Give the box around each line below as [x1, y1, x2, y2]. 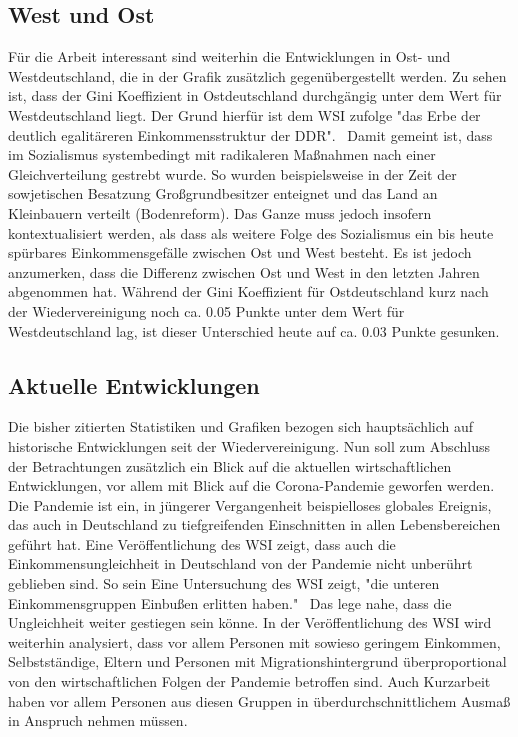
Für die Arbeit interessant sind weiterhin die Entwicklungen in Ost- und [8, 46, 451, 67]
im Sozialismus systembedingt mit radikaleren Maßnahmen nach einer [8, 144, 436, 165]
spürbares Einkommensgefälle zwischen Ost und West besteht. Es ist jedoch [8, 242, 472, 263]
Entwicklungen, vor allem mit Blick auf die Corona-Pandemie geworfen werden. [8, 475, 495, 496]
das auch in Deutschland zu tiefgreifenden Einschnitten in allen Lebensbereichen [8, 514, 501, 535]
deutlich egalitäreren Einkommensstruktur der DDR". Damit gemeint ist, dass [8, 124, 493, 145]
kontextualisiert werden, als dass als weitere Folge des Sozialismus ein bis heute [8, 222, 494, 243]
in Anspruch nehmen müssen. [8, 710, 188, 731]
